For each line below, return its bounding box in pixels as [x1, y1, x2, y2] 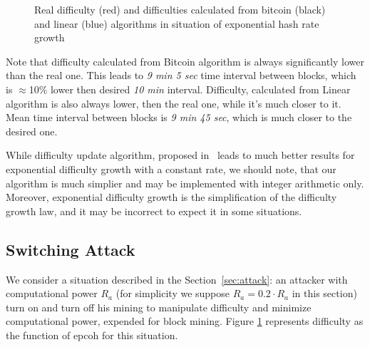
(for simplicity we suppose [115, 286, 230, 301]
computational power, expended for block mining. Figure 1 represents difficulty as [6, 314, 364, 328]
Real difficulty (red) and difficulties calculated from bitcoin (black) [34, 2, 326, 16]
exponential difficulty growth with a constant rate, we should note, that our [6, 161, 336, 176]
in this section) [292, 286, 357, 301]
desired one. [6, 123, 58, 138]
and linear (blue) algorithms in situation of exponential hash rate [34, 16, 319, 31]
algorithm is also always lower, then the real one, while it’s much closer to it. [6, 95, 341, 110]
